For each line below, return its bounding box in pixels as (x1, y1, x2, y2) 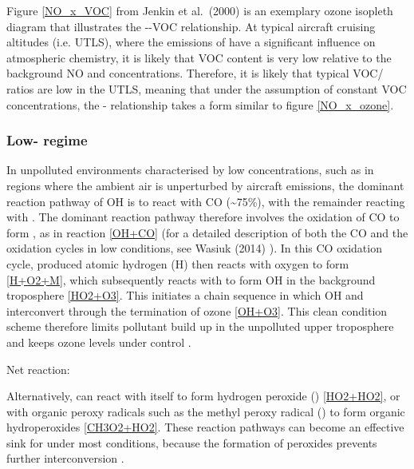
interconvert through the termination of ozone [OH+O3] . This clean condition (6, 302, 388, 319)
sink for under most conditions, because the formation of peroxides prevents (6, 434, 377, 451)
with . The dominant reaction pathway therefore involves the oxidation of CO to (6, 209, 400, 225)
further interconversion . (6, 450, 124, 467)
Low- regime (6, 130, 88, 150)
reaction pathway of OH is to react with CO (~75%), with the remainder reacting (6, 193, 405, 209)
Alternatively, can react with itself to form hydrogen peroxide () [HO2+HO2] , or (6, 388, 400, 404)
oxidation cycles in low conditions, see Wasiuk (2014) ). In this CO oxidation (6, 240, 382, 256)
